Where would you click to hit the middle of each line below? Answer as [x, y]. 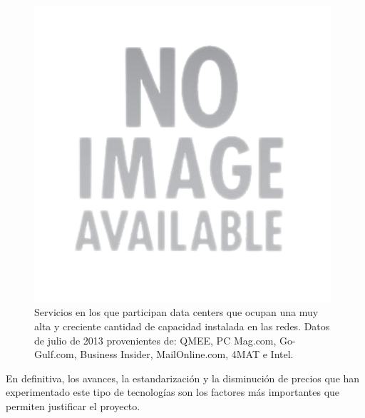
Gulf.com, [56, 354]
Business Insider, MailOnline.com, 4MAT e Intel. [187, 354]
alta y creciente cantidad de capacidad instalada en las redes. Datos [182, 326]
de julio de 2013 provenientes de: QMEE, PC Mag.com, [155, 340]
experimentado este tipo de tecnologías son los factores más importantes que [173, 392]
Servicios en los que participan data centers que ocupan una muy [176, 312]
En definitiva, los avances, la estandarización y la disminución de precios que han [183, 378]
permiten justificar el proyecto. [73, 406]
